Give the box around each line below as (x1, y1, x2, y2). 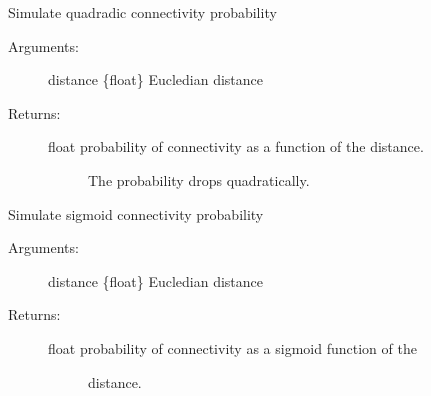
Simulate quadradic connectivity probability (8, 2, 277, 22)
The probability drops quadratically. (88, 169, 310, 190)
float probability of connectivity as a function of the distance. (48, 136, 424, 157)
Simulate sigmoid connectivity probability (8, 203, 264, 224)
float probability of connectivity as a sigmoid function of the (48, 337, 417, 358)
